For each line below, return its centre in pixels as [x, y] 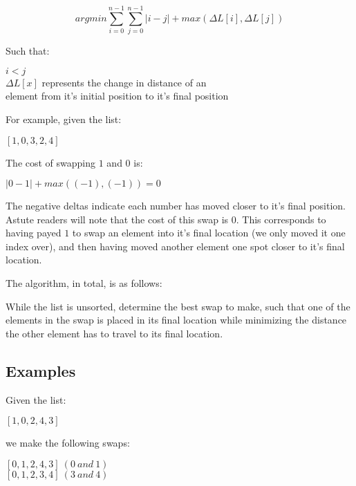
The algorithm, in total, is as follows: [84, 283]
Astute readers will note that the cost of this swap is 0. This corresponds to [166, 219]
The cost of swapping [51, 162]
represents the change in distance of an [124, 82]
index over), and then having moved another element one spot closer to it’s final [175, 246]
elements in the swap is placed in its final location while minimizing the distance [176, 320]
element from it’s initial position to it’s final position [117, 96]
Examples [41, 370]
